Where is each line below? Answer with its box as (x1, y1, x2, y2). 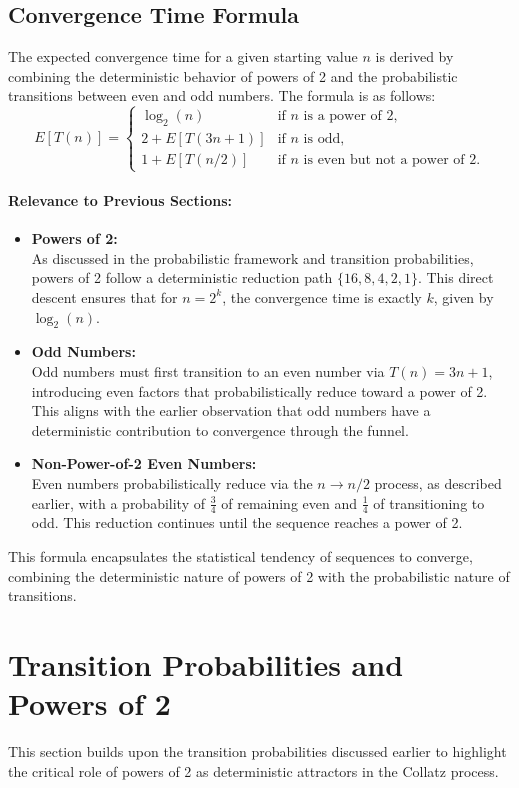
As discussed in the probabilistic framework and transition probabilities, (31, 247, 474, 268)
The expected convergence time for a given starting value (8, 46, 358, 67)
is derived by (375, 46, 454, 67)
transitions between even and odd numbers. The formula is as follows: (8, 85, 436, 106)
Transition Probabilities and (8, 643, 404, 684)
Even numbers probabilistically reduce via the (31, 472, 313, 493)
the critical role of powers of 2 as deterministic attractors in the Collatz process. (8, 760, 499, 781)
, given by (433, 286, 494, 307)
